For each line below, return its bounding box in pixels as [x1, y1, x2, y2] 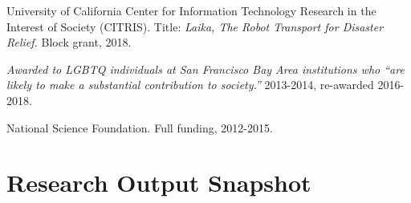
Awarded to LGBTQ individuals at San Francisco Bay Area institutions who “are [6, 60, 405, 77]
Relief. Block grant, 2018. [6, 34, 132, 51]
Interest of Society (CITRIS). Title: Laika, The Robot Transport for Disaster [6, 18, 384, 35]
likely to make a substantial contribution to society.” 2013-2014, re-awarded [6, 76, 374, 93]
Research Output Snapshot [6, 166, 311, 199]
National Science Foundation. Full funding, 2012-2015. [6, 119, 273, 136]
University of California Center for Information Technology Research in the [6, 2, 376, 18]
